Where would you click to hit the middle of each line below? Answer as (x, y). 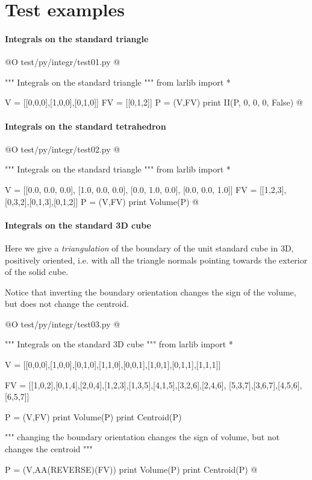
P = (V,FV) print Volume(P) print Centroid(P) (93, 416)
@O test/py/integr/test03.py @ (63, 324)
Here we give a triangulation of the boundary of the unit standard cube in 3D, (149, 248)
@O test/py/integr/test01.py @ (63, 62)
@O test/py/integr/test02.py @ (63, 149)
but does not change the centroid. (67, 304)
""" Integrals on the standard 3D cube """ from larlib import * (119, 344)
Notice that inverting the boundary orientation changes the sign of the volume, (151, 292)
